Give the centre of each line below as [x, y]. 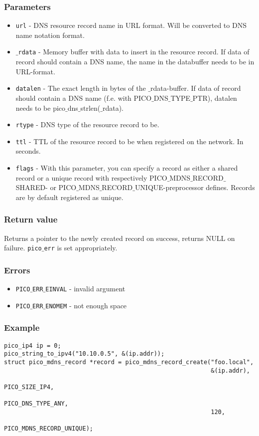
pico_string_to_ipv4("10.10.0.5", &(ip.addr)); [84, 354]
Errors [17, 270]
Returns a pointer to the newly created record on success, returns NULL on [120, 238]
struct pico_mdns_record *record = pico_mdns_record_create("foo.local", [129, 362]
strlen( [90, 108]
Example [22, 327]
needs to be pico [41, 108]
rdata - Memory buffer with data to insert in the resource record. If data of [134, 52]
